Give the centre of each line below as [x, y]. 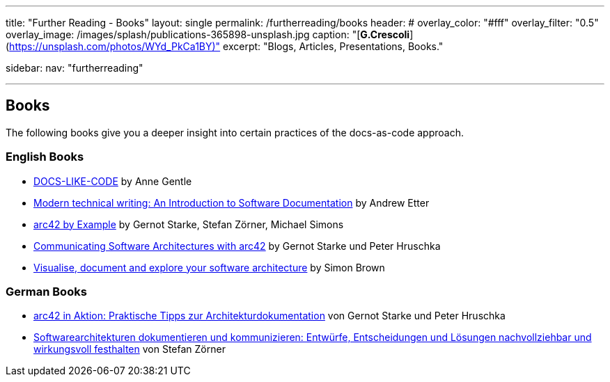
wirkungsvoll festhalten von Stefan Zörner [130, 349]
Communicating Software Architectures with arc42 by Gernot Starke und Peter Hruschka [237, 246]
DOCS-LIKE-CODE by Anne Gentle [113, 181]
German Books [46, 291]
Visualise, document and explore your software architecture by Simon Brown [209, 267]
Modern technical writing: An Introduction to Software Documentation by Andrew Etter [232, 202]
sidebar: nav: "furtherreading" [75, 68]
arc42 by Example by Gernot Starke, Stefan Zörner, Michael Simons [189, 224]
